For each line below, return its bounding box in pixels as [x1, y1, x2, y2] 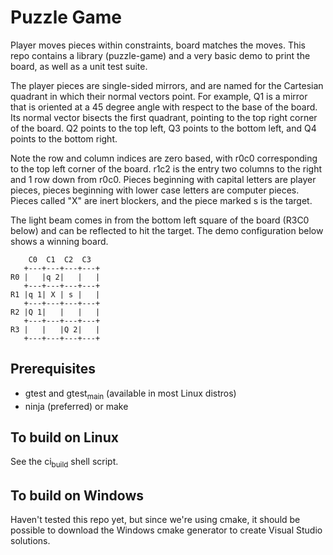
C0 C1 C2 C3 [28, 254, 92, 265]
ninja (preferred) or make [24, 400, 129, 412]
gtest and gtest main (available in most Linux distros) [24, 387, 237, 401]
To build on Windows [10, 487, 145, 504]
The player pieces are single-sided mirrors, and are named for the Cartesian [10, 79, 324, 91]
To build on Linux [10, 429, 119, 446]
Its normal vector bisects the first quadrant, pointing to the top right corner [10, 111, 318, 123]
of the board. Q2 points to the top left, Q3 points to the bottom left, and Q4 [10, 122, 317, 134]
